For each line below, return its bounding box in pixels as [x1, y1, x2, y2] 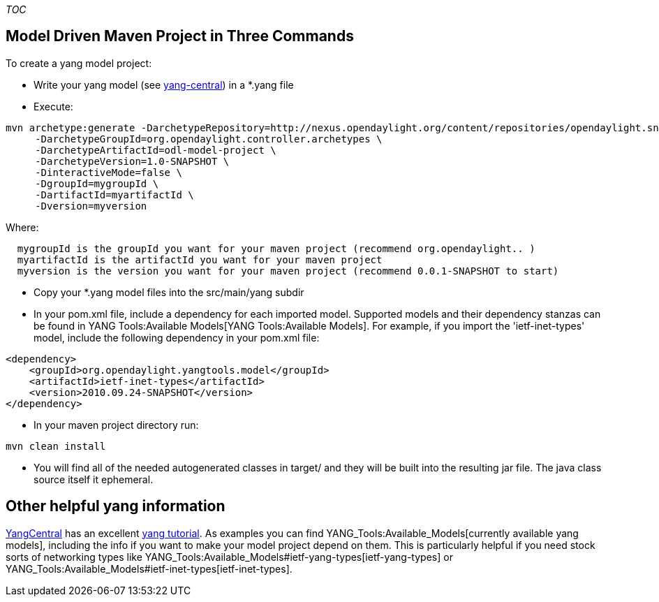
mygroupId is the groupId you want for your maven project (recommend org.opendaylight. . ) [17, 242, 535, 254]
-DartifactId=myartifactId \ [35, 189, 194, 200]
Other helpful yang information [6, 497, 225, 515]
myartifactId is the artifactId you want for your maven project [17, 254, 383, 265]
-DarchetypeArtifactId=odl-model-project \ [35, 144, 276, 156]
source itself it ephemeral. [34, 473, 154, 485]
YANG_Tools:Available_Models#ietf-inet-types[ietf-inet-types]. [6, 562, 293, 575]
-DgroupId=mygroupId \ [35, 177, 159, 189]
